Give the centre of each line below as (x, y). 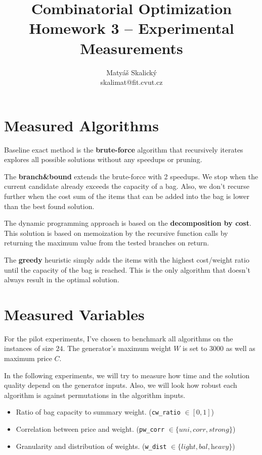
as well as (241, 348)
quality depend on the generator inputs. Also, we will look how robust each (121, 385)
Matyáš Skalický (132, 72)
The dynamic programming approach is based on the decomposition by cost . (128, 223)
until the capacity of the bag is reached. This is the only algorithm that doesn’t (127, 269)
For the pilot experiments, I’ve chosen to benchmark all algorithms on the (119, 338)
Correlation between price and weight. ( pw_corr (90, 429)
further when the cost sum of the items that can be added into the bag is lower (127, 196)
